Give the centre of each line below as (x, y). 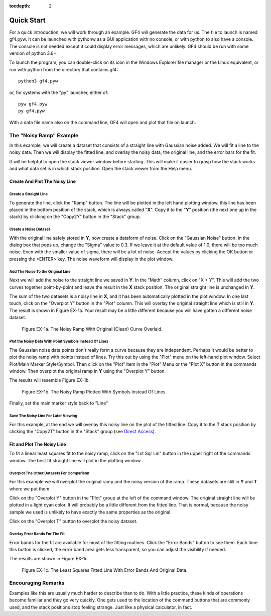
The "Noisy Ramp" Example (44, 135)
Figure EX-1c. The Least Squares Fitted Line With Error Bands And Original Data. (105, 570)
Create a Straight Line (28, 194)
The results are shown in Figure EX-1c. (49, 559)
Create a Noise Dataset (30, 229)
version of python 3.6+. (33, 53)
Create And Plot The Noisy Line (43, 181)
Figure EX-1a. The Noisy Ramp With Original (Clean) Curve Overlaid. (92, 329)
